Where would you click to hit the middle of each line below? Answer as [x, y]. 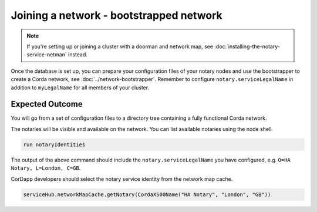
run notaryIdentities [54, 144]
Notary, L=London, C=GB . [46, 168]
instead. [78, 55]
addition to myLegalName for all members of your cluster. [80, 88]
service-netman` [47, 55]
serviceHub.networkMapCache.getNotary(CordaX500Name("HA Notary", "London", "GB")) [147, 194]
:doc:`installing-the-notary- [247, 46]
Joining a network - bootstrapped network [117, 15]
